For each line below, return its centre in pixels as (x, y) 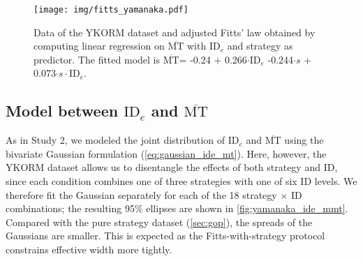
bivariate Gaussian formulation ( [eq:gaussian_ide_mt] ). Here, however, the (166, 153)
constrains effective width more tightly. (89, 249)
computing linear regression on (99, 46)
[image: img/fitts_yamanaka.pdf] (111, 10)
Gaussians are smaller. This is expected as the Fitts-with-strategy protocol (165, 236)
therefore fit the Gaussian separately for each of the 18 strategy (141, 194)
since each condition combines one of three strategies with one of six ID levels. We (181, 181)
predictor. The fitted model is (97, 59)
